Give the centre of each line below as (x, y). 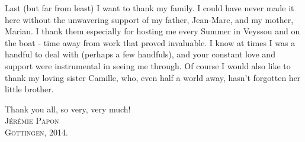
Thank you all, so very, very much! (68, 109)
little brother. (29, 89)
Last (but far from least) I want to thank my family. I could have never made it (150, 8)
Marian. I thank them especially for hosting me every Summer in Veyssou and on (152, 31)
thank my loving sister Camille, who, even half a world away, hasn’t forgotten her (153, 77)
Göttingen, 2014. (36, 132)
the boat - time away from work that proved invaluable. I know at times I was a (150, 42)
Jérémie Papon (32, 120)
